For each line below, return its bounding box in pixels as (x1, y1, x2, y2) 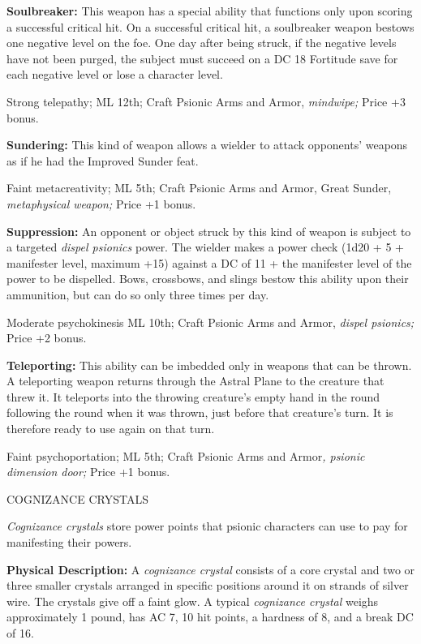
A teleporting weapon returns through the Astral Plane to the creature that (6, 372, 384, 389)
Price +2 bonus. (6, 329, 87, 346)
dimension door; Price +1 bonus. (6, 463, 170, 480)
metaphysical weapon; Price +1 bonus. (6, 195, 196, 212)
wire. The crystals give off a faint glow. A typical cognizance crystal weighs (6, 592, 379, 609)
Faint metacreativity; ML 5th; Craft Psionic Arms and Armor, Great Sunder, (6, 179, 392, 196)
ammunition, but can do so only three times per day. (6, 286, 269, 303)
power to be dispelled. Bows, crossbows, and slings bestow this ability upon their (6, 270, 409, 287)
